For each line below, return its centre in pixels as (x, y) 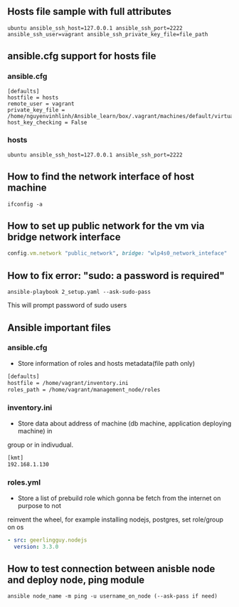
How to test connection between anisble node (111, 569)
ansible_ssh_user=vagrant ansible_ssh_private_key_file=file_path (108, 34)
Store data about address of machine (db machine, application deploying (124, 423)
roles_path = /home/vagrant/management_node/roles (84, 390)
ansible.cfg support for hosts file (82, 56)
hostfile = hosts (33, 97)
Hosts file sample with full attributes (90, 12)
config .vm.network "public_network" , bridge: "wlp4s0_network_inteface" (117, 253)
